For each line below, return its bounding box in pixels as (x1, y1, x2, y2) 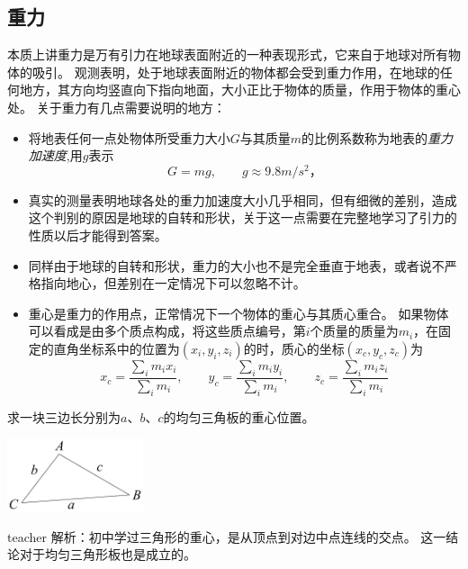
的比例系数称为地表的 (301, 128, 428, 147)
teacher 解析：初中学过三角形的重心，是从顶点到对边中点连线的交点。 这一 (7, 527, 446, 546)
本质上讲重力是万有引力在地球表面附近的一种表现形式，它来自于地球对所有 (7, 45, 448, 64)
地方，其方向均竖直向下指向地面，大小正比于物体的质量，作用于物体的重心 (19, 80, 461, 99)
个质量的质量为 (310, 321, 399, 340)
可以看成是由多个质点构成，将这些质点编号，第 (28, 321, 306, 340)
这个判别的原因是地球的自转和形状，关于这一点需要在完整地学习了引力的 (28, 208, 457, 227)
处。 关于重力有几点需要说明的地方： (7, 97, 226, 116)
